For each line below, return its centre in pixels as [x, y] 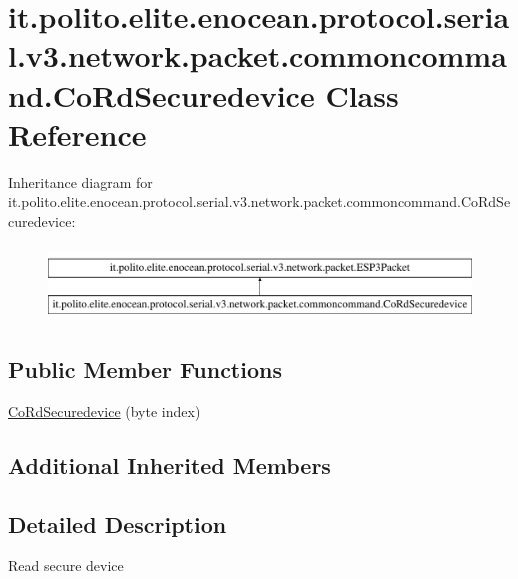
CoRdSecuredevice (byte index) [104, 410]
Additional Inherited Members [169, 464]
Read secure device [66, 565]
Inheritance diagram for [80, 181]
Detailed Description [117, 523]
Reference [77, 133]
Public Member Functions [145, 369]
